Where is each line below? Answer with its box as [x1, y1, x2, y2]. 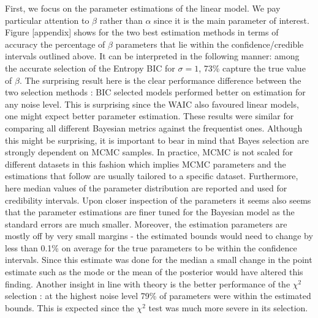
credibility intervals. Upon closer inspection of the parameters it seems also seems [5, 193, 311, 206]
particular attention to [5, 13, 89, 26]
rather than [99, 13, 143, 26]
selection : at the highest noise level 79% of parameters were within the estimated [5, 289, 311, 302]
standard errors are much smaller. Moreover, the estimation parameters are [5, 217, 287, 230]
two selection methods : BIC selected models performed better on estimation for [5, 86, 306, 98]
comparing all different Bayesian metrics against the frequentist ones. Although [5, 121, 303, 134]
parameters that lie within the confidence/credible [115, 37, 304, 50]
